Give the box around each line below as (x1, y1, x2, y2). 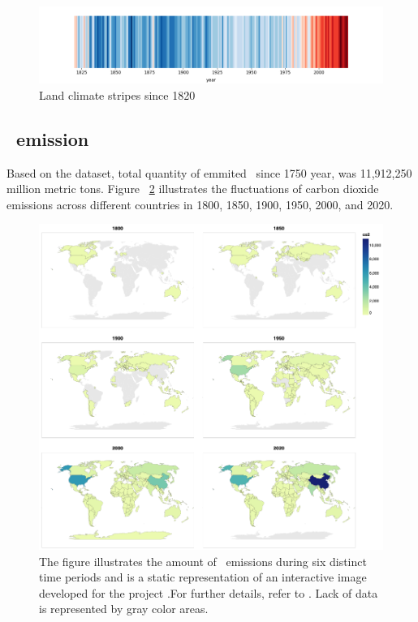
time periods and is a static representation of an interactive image (39, 568, 367, 586)
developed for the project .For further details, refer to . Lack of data (39, 584, 378, 601)
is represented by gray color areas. (39, 600, 209, 617)
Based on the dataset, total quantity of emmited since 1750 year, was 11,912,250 (6, 164, 412, 181)
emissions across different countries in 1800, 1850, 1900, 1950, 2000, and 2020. (6, 195, 394, 212)
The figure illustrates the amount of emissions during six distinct (39, 552, 367, 569)
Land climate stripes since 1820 (39, 86, 196, 103)
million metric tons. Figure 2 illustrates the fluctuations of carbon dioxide (6, 180, 379, 197)
